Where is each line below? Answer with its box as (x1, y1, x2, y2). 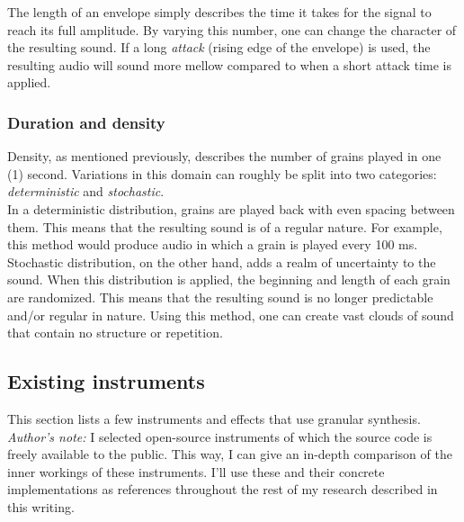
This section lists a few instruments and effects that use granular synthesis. (7, 409, 421, 427)
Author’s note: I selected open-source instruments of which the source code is (7, 427, 433, 445)
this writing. (7, 497, 75, 516)
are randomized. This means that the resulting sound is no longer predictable (7, 287, 433, 306)
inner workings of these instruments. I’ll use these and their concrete (7, 462, 385, 481)
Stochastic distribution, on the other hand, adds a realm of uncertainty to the (7, 252, 436, 271)
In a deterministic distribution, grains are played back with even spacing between (7, 199, 455, 218)
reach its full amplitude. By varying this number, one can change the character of (7, 20, 457, 39)
